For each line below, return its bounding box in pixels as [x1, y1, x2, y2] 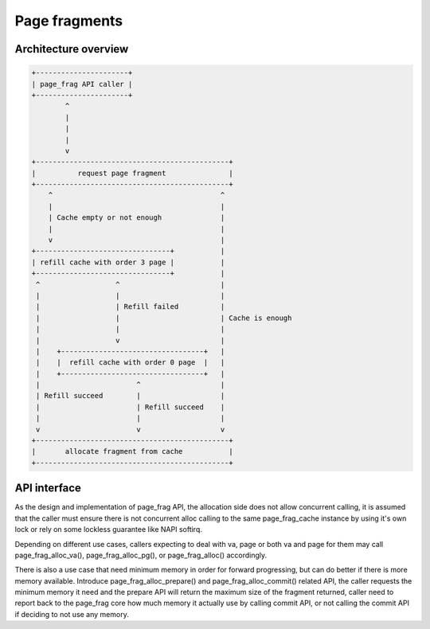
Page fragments [14, 12, 123, 29]
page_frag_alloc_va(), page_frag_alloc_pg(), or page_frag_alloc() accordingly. [14, 550, 267, 560]
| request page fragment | [31, 168, 234, 178]
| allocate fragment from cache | [31, 447, 234, 456]
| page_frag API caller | [31, 80, 133, 88]
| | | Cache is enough [36, 313, 292, 322]
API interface [14, 482, 81, 495]
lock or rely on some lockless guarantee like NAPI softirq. [14, 525, 202, 534]
